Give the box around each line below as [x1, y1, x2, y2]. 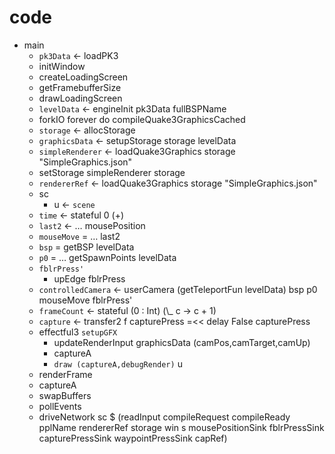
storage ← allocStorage [38, 124, 136, 136]
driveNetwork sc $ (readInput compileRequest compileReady [38, 411, 291, 423]
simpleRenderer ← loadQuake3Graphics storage [38, 145, 236, 157]
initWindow [38, 60, 86, 72]
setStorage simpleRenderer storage [38, 166, 186, 178]
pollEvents [38, 400, 82, 412]
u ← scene [53, 198, 96, 210]
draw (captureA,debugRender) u [53, 357, 183, 370]
